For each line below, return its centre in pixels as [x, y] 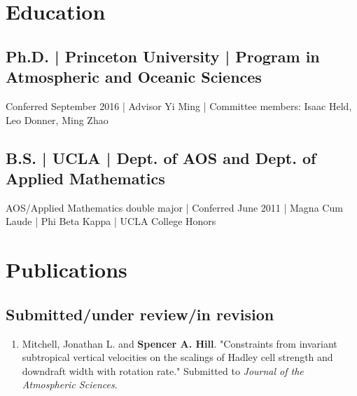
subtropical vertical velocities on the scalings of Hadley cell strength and [177, 357]
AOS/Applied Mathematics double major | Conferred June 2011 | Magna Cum [174, 207]
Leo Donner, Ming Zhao [57, 120]
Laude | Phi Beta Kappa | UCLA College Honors [111, 221]
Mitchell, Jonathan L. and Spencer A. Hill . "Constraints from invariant [180, 343]
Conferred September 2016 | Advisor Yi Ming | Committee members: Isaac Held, [179, 105]
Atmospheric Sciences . [70, 384]
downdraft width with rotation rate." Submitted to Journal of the [163, 370]
